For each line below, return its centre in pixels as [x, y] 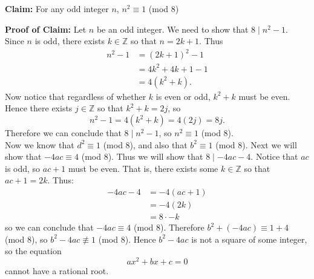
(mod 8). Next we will [256, 144]
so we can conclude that [49, 227]
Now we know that [40, 144]
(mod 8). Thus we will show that [142, 156]
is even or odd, [183, 96]
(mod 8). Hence [127, 239]
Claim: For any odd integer [57, 8]
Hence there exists [39, 108]
